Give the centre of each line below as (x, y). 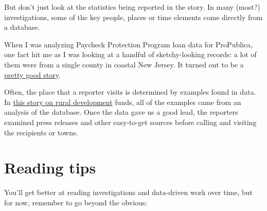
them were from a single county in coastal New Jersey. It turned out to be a (124, 64)
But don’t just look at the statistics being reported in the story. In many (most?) (132, 7)
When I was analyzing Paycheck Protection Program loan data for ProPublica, (129, 44)
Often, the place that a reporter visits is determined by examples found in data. (130, 92)
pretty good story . (32, 74)
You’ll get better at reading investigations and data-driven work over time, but (128, 192)
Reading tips (50, 168)
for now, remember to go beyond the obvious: (76, 202)
